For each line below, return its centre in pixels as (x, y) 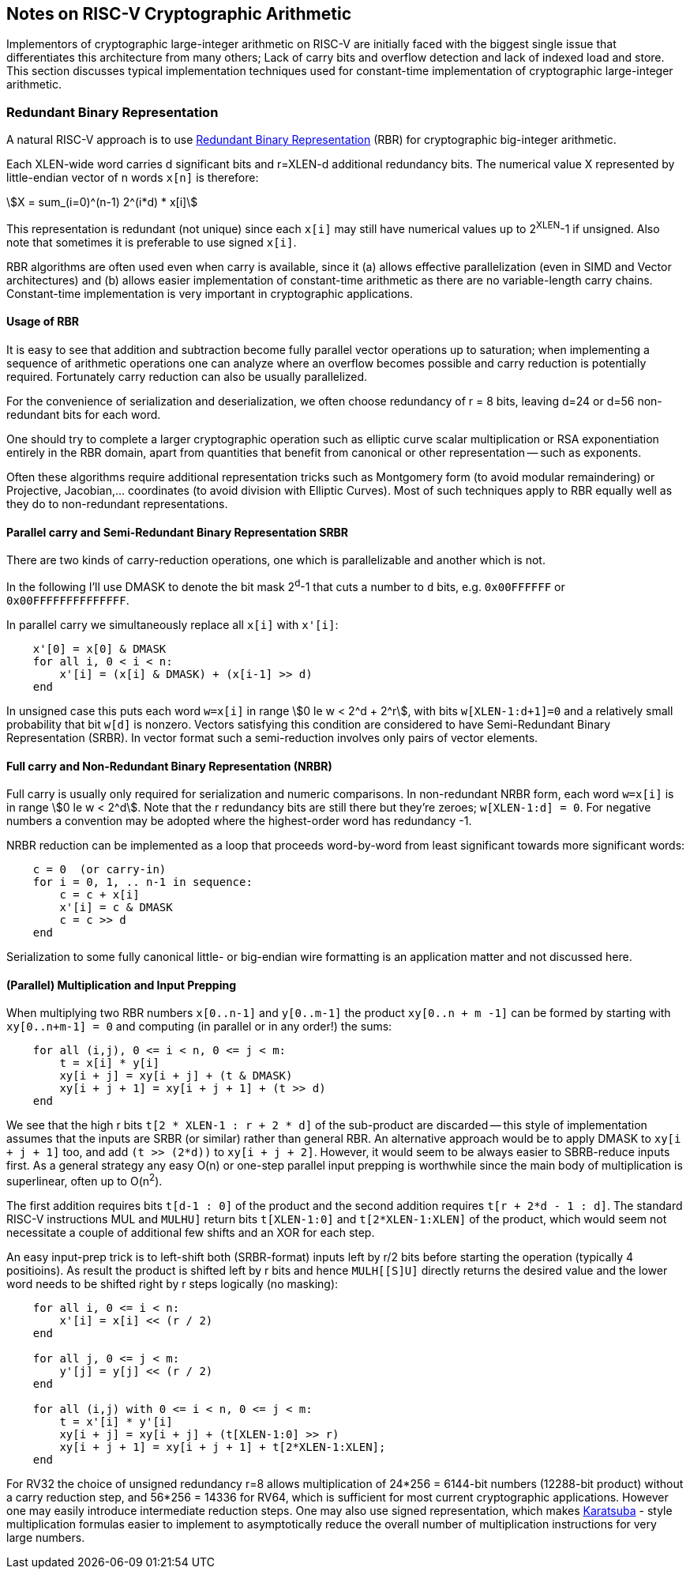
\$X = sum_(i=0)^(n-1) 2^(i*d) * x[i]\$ (102, 202)
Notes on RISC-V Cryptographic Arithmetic (179, 14)
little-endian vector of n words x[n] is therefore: (133, 178)
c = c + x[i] (99, 895)
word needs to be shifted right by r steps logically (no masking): (172, 1284)
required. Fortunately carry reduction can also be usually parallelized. (187, 377)
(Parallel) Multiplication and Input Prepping (122, 985)
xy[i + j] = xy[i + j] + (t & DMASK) (176, 1076)
